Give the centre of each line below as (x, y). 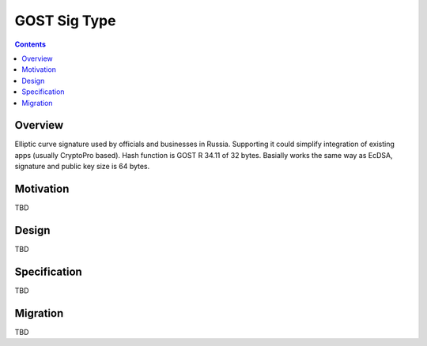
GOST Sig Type (65, 21)
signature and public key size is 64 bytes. (82, 167)
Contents (30, 44)
